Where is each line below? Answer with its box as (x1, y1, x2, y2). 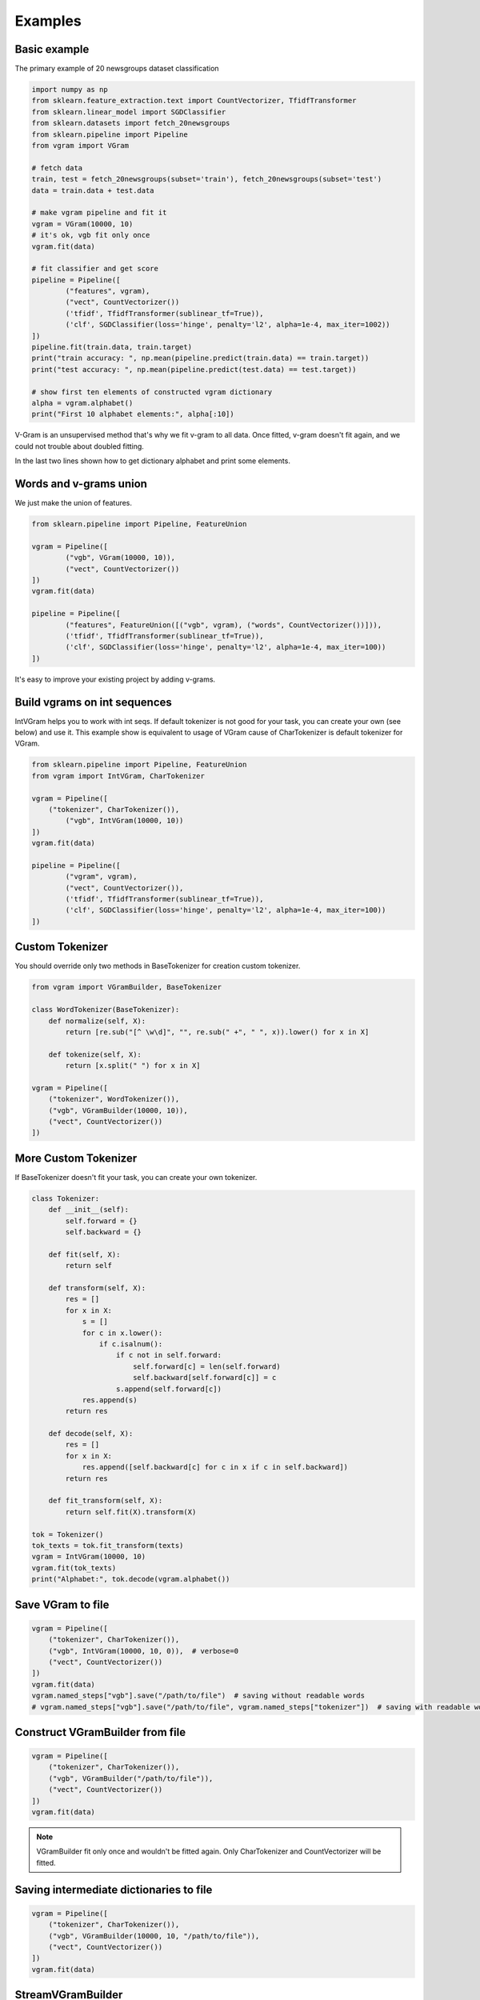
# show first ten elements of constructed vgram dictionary (31, 387, 273, 396)
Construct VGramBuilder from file (14, 1725, 186, 1739)
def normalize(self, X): (48, 1016, 146, 1026)
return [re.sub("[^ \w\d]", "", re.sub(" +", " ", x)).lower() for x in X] (65, 1027, 370, 1036)
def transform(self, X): (48, 1284, 146, 1293)
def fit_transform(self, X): (48, 1496, 163, 1506)
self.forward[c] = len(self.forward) (132, 1362, 281, 1371)
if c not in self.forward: (116, 1350, 222, 1360)
